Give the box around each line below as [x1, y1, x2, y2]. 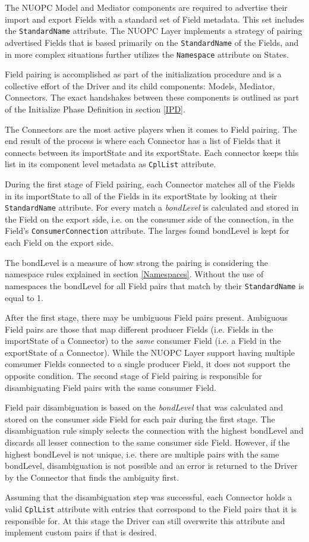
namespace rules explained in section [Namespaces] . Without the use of [5, 268, 264, 280]
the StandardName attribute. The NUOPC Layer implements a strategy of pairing [5, 24, 302, 37]
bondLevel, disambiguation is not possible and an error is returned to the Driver [5, 459, 298, 472]
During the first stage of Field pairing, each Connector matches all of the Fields [5, 177, 295, 190]
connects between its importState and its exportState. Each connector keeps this [5, 146, 299, 158]
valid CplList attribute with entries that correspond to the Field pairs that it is [5, 503, 297, 515]
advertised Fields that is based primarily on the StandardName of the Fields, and [5, 36, 299, 48]
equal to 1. [5, 291, 43, 303]
